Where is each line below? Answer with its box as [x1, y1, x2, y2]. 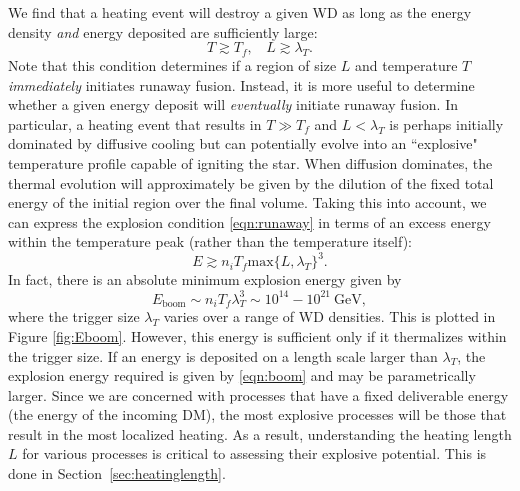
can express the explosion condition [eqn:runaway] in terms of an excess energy [8, 211, 491, 232]
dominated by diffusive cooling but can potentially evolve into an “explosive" [8, 133, 478, 154]
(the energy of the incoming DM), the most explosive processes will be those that [8, 404, 507, 425]
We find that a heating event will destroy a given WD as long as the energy [8, 2, 472, 22]
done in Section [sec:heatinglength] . [8, 463, 226, 484]
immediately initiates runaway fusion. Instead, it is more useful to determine [8, 74, 475, 95]
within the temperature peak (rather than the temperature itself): [8, 231, 413, 252]
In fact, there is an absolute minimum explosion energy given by [8, 269, 402, 290]
